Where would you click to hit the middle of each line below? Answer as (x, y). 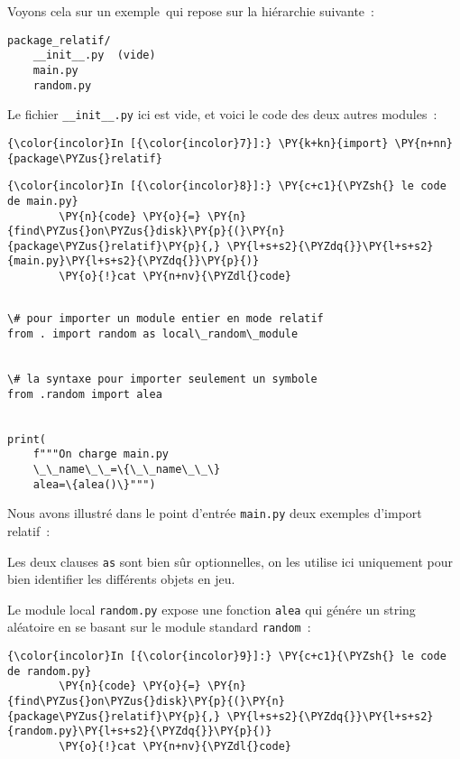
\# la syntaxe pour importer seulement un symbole (162, 379)
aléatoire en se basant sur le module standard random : (159, 627)
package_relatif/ (59, 40)
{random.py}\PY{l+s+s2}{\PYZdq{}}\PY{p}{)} (140, 731)
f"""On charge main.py (101, 454)
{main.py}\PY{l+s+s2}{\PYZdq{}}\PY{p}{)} (133, 261)
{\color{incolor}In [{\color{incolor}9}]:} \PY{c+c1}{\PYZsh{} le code (227, 657)
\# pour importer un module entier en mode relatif (166, 319)
